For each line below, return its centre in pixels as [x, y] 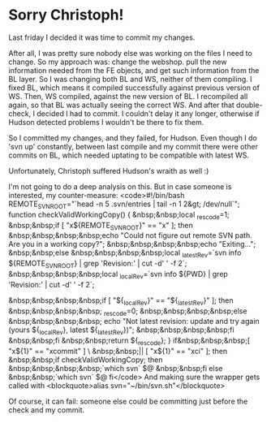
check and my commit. [47, 410]
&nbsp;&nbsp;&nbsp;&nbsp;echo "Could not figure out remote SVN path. [131, 235]
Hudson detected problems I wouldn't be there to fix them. [106, 122]
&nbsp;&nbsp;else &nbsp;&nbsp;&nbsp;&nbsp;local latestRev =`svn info [125, 254]
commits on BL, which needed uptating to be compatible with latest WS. [129, 155]
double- [249, 105]
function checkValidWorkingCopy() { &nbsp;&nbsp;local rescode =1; [119, 215]
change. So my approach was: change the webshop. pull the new [118, 62]
